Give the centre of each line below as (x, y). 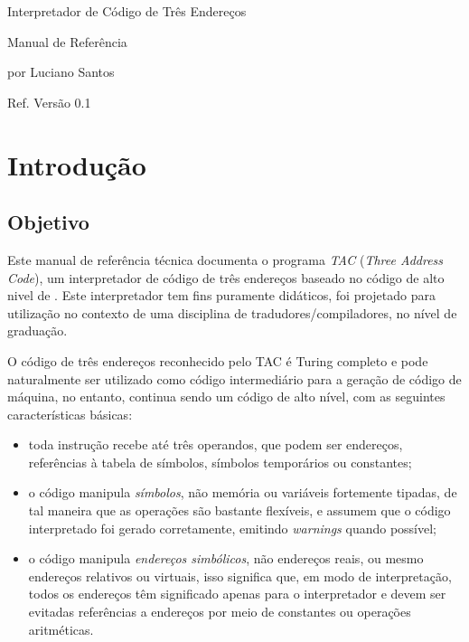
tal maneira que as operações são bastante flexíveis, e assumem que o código (239, 510)
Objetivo (48, 222)
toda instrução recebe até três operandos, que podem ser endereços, (216, 444)
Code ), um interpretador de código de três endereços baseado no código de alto (226, 277)
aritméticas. (61, 629)
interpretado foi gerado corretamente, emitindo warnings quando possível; (233, 528)
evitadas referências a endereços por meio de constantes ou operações (220, 612)
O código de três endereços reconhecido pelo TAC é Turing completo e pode (218, 360)
